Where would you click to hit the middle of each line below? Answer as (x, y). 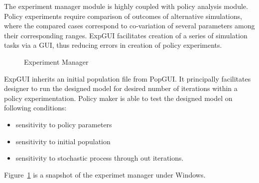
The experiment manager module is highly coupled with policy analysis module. (126, 6)
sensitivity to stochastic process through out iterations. (100, 158)
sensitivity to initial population (63, 141)
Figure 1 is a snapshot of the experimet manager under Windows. (105, 174)
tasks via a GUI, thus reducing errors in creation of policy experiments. (113, 45)
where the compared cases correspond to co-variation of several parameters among (129, 26)
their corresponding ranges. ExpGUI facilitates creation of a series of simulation (126, 35)
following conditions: (35, 108)
